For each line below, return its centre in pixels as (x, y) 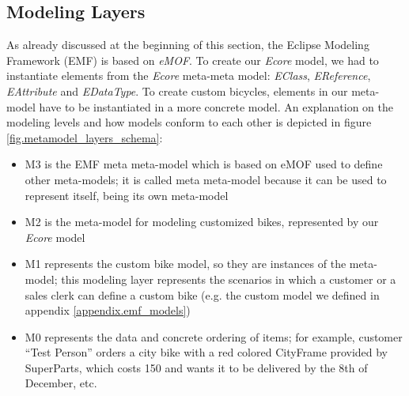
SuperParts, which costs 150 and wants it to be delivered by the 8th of (196, 367)
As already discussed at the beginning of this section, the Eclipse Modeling (188, 45)
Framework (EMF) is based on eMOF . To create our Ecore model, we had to (193, 60)
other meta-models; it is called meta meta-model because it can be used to (206, 179)
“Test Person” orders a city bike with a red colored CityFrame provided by (206, 352)
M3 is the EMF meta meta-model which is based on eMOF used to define (204, 164)
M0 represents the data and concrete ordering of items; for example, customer (214, 336)
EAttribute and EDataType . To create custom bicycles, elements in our (177, 91)
